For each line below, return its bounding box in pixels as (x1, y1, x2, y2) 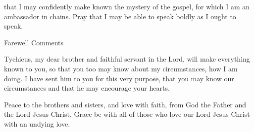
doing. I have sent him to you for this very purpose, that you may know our (4, 73, 234, 83)
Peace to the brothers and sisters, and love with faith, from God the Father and (4, 99, 247, 109)
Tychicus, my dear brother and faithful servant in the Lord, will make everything (4, 54, 250, 64)
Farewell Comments (4, 37, 64, 47)
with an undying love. (4, 118, 70, 129)
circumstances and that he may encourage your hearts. (4, 83, 170, 93)
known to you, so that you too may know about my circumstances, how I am (4, 63, 238, 73)
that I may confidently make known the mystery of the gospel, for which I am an (4, 1, 250, 11)
